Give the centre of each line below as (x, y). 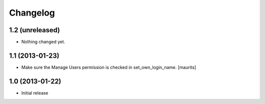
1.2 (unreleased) (35, 30)
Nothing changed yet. (43, 42)
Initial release (35, 93)
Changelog (32, 13)
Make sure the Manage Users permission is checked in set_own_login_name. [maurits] (109, 67)
